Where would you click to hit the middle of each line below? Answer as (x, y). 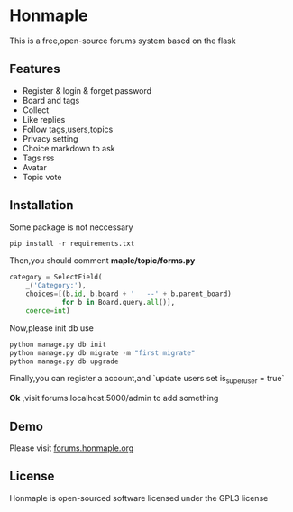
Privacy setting (50, 138)
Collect (36, 110)
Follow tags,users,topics (68, 129)
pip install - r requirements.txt (72, 243)
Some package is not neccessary (71, 227)
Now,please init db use (52, 328)
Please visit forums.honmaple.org (72, 448)
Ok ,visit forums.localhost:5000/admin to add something (114, 398)
